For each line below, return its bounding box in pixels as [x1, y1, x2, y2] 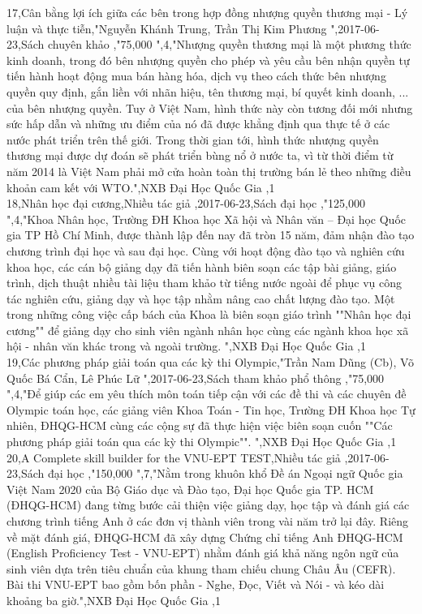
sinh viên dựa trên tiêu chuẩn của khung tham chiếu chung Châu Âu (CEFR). [6, 560, 396, 577]
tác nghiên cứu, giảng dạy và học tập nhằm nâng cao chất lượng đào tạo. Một [6, 290, 395, 307]
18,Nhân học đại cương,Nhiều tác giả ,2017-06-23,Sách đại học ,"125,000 [6, 195, 365, 212]
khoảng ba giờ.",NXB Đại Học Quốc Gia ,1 [6, 591, 221, 608]
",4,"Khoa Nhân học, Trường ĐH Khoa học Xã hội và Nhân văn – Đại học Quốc [6, 210, 406, 227]
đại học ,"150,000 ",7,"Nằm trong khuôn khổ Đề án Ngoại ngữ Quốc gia [47, 465, 403, 482]
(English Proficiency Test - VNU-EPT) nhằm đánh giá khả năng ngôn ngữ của [6, 544, 399, 561]
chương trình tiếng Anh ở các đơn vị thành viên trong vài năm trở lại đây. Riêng [6, 513, 409, 529]
